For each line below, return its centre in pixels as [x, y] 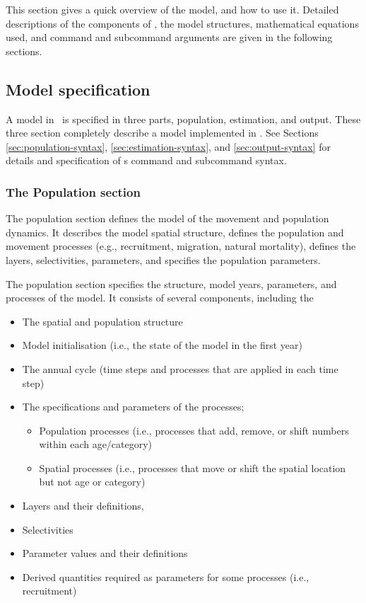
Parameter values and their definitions [105, 553]
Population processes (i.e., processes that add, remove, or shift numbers [194, 430]
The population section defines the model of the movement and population [167, 218]
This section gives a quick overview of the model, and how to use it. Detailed [172, 9]
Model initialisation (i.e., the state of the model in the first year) [163, 345]
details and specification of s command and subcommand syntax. [146, 160]
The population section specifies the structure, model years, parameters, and [171, 283]
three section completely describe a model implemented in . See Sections [162, 133]
